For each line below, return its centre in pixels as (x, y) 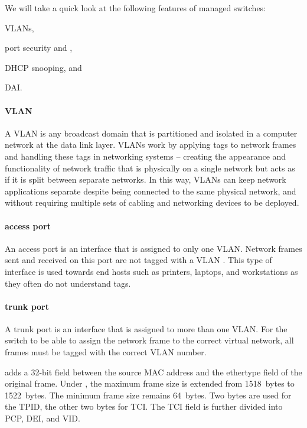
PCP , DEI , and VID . (43, 418)
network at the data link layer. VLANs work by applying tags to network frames (151, 145)
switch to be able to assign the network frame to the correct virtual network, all (149, 340)
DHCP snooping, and (43, 67)
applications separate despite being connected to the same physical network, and (151, 191)
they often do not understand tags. (68, 283)
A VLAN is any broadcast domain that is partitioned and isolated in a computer (151, 133)
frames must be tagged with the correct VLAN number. (106, 352)
